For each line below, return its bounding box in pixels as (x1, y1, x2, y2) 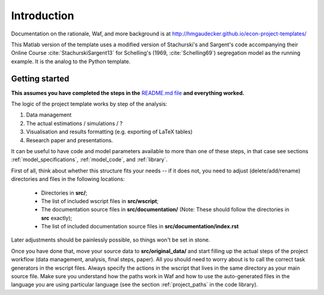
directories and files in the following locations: (11, 175, 125, 183)
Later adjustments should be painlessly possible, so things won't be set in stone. (11, 236, 210, 243)
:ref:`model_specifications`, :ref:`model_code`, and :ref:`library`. (11, 156, 168, 163)
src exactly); (41, 214, 72, 222)
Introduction (11, 9, 74, 22)
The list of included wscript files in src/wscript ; (41, 197, 159, 204)
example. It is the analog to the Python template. (11, 58, 131, 65)
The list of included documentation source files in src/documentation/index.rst (41, 223, 239, 230)
